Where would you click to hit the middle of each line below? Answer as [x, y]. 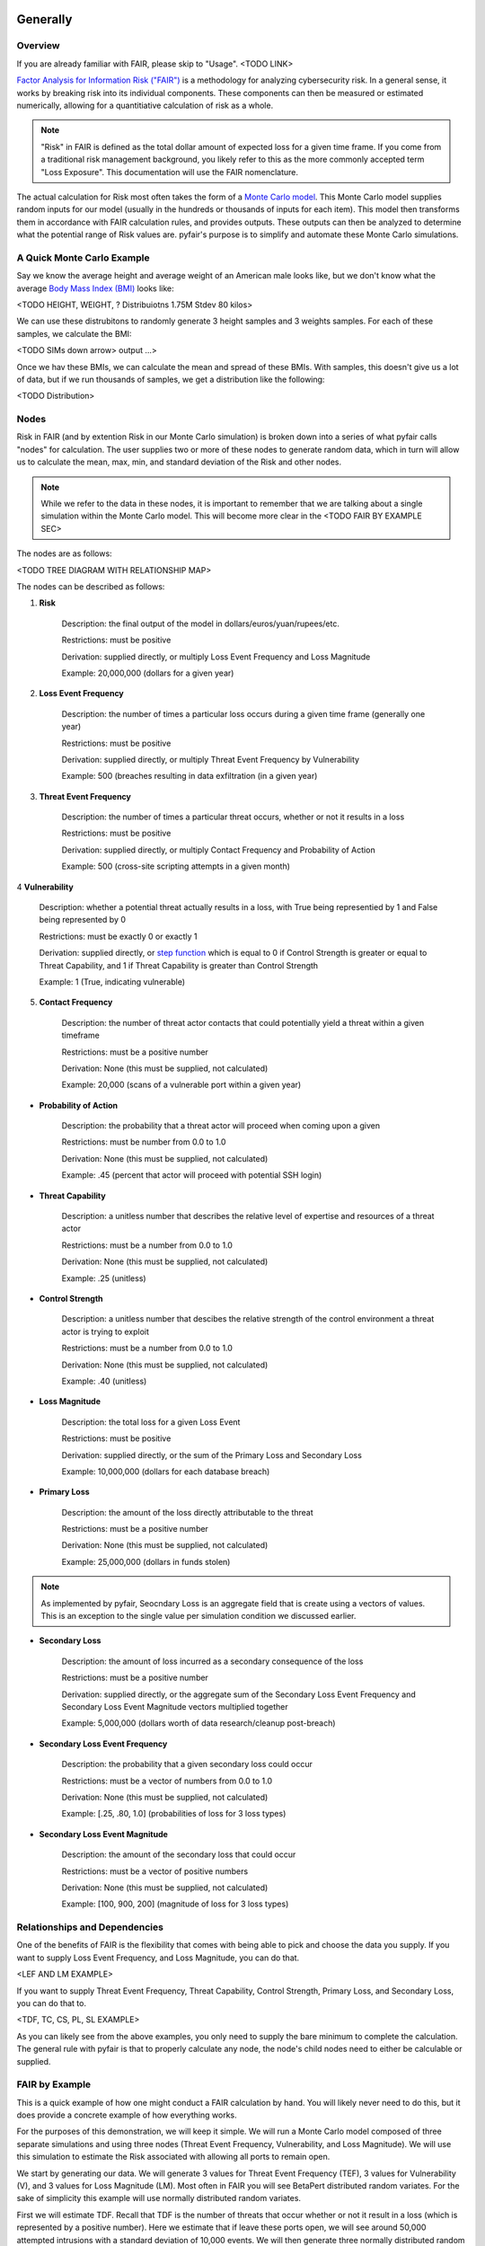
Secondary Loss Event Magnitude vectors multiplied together [175, 1706]
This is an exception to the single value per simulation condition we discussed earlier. [198, 1616]
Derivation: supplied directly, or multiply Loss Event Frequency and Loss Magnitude [216, 657]
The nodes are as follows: [64, 553]
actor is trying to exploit [106, 1331]
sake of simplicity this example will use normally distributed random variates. [159, 2198]
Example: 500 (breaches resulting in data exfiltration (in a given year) [190, 776]
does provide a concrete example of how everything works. [127, 2115]
